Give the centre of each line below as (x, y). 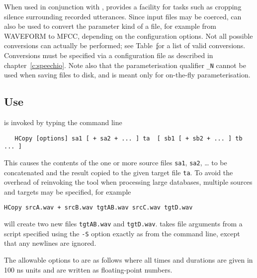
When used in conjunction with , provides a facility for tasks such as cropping (123, 6)
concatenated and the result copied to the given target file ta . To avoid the (119, 172)
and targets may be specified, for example (68, 191)
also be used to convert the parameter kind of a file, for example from (110, 26)
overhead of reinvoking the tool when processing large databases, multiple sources (128, 182)
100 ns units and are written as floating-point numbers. (88, 269)
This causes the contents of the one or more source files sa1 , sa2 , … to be (116, 162)
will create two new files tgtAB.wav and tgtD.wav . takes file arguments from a (123, 224)
